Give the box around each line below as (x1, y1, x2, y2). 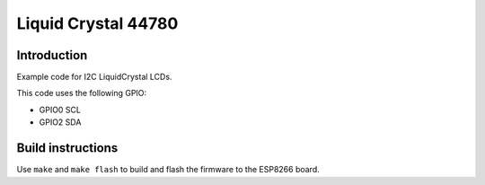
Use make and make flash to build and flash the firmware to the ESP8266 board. (16, 164, 320, 175)
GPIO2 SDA (39, 117, 82, 128)
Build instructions (16, 140, 119, 156)
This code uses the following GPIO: (16, 88, 147, 99)
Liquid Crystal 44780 (16, 13, 179, 33)
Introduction (16, 48, 88, 63)
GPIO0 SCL (39, 104, 81, 115)
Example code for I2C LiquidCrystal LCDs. (16, 72, 172, 83)
